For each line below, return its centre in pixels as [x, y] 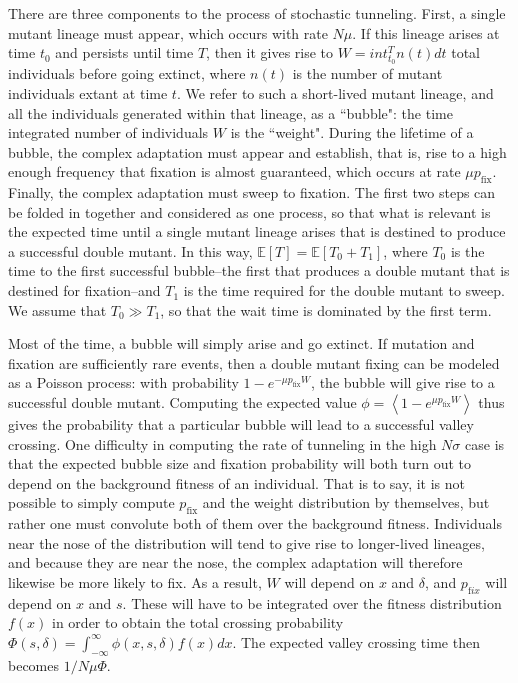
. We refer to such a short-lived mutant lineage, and [335, 92]
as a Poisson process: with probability [123, 382]
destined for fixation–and [84, 290]
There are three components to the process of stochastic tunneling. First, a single [257, 13]
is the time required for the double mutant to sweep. [344, 290]
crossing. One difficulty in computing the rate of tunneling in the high [222, 443]
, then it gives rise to [270, 52]
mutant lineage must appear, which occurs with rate [168, 32]
